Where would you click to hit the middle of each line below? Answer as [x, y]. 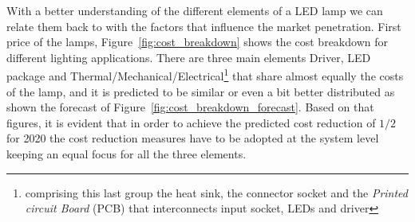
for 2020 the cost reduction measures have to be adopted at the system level [193, 138]
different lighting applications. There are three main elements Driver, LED [189, 57]
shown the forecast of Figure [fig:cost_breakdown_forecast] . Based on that [190, 107]
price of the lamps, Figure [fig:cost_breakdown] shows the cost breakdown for [197, 42]
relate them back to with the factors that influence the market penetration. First [204, 26]
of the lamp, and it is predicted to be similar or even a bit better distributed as [201, 91]
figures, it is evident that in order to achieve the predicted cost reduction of [191, 122]
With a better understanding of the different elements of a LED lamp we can [195, 10]
